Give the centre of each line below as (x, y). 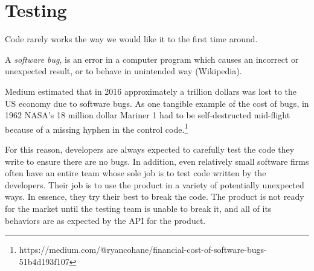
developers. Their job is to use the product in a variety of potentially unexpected (155, 184)
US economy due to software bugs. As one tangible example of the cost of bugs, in (157, 103)
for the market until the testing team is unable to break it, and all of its (138, 208)
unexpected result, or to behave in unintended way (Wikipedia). (123, 71)
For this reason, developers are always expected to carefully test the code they (150, 149)
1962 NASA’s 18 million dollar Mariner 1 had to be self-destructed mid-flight (148, 115)
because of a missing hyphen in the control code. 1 (97, 128)
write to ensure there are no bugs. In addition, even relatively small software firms (157, 161)
